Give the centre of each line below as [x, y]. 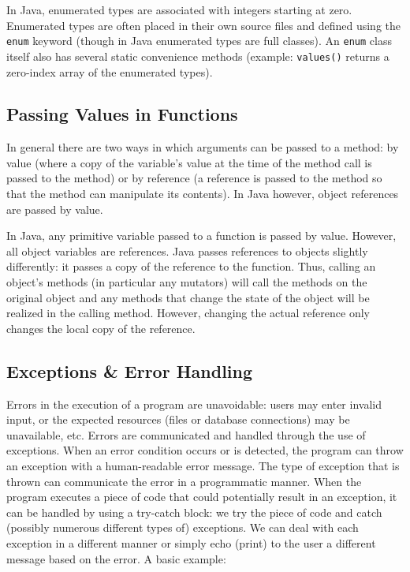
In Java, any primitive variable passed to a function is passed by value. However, [201, 236]
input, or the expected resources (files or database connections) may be [178, 419]
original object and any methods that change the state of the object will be [188, 297]
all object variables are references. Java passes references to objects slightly [187, 250]
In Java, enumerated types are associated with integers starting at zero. [179, 9]
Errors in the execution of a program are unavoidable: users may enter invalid [194, 404]
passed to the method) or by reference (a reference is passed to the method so [194, 178]
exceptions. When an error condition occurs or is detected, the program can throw [205, 450]
